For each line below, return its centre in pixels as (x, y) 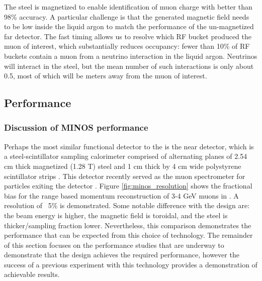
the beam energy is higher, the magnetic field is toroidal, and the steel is (116, 215)
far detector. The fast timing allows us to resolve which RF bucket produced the (128, 36)
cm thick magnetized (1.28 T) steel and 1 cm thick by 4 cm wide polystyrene (123, 166)
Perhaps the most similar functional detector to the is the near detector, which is (129, 146)
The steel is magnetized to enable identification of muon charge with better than (128, 7)
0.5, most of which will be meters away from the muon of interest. (106, 76)
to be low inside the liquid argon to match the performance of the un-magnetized (129, 26)
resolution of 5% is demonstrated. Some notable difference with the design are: (127, 205)
